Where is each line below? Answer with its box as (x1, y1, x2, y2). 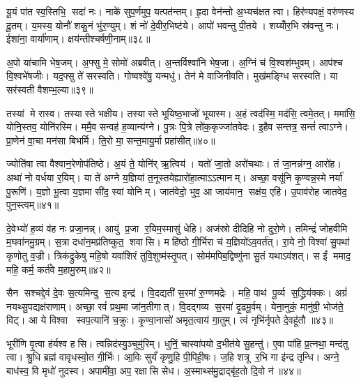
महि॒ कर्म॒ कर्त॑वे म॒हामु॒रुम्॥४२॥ (6, 262, 111, 276)
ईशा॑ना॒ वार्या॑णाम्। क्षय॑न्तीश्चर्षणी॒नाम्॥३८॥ (6, 31, 151, 46)
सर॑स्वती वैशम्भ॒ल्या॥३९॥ (6, 82, 93, 96)
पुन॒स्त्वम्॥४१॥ (6, 197, 59, 212)
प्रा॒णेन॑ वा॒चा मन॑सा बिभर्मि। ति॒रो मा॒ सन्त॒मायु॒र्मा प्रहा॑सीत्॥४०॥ (6, 133, 215, 147)
